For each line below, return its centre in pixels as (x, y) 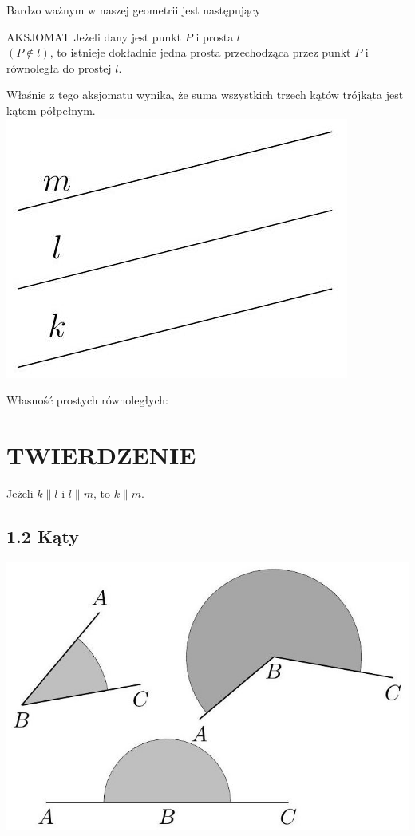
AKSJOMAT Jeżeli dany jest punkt (94, 36)
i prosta (215, 36)
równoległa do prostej (59, 67)
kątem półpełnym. (51, 110)
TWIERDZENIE (101, 454)
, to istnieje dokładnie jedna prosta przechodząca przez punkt (200, 52)
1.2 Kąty (43, 536)
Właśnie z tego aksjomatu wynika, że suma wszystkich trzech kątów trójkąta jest (205, 95)
